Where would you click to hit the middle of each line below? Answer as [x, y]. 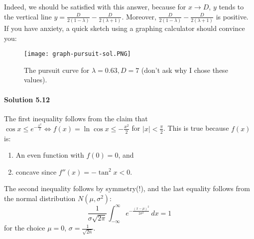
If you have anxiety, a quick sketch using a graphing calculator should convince [125, 28]
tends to [231, 6]
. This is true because [196, 128]
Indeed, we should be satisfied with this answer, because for [95, 6]
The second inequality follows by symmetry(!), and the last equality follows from [127, 188]
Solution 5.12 [27, 99]
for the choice [25, 228]
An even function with [50, 155]
